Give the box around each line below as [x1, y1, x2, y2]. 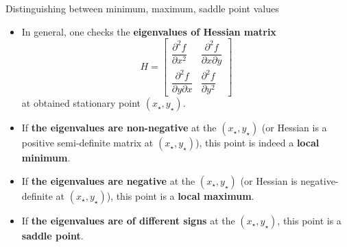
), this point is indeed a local [195, 135, 320, 150]
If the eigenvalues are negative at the [21, 173, 195, 187]
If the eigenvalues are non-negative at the [21, 120, 217, 135]
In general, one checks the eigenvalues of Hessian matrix [21, 24, 276, 38]
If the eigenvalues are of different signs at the [21, 213, 235, 227]
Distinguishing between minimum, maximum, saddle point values [5, 1, 279, 15]
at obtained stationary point [21, 96, 141, 110]
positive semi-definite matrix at [21, 135, 154, 150]
